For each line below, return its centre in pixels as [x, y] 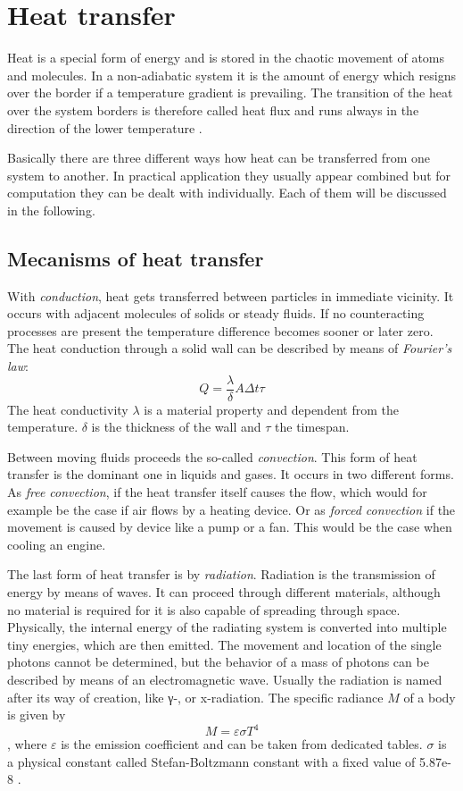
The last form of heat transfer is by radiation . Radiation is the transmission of [221, 574]
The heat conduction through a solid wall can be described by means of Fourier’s [230, 348]
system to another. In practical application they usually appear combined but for [229, 175]
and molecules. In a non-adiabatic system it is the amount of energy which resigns [231, 75]
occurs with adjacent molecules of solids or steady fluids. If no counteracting [216, 313]
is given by [37, 715]
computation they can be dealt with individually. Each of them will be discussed [227, 193]
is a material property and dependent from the [271, 409]
